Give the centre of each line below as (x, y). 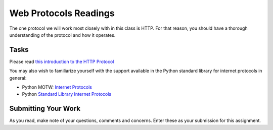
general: (18, 78)
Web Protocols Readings (62, 13)
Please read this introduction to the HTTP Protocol (62, 61)
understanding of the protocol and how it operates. (62, 35)
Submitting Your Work (45, 109)
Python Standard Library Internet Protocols (66, 94)
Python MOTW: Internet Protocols (57, 87)
